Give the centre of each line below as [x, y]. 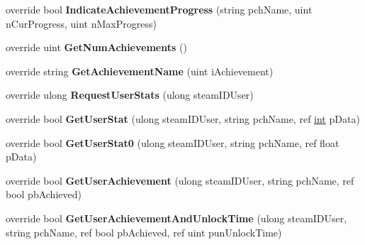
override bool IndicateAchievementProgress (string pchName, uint [159, 9]
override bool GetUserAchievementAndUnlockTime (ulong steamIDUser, [176, 218]
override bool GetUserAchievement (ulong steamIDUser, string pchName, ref [180, 180]
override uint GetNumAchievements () [96, 47]
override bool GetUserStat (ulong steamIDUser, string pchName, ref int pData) [183, 118]
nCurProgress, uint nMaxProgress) [81, 23]
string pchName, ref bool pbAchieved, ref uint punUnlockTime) [144, 232]
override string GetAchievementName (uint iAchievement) [140, 71]
